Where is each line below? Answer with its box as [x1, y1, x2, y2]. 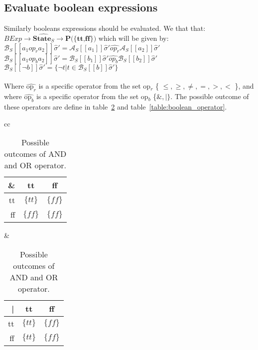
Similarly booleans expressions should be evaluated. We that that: [4, 23, 206, 33]
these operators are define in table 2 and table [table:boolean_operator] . [4, 102, 227, 112]
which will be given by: [98, 33, 169, 43]
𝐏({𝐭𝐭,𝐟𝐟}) [65, 35, 97, 43]
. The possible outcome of [170, 91, 249, 102]
